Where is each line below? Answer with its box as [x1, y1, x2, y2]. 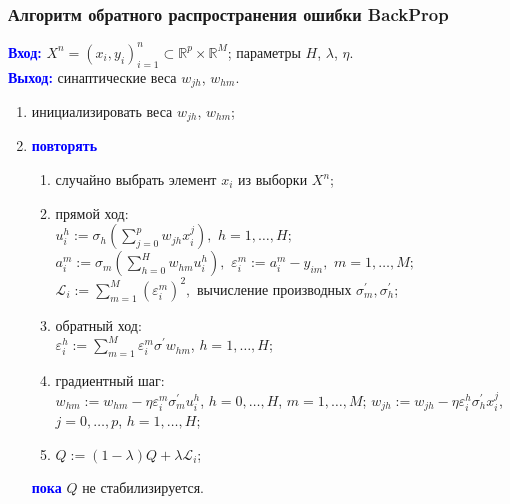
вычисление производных [196, 283, 352, 298]
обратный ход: [55, 314, 142, 335]
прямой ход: [55, 202, 129, 223]
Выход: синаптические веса [8, 66, 177, 87]
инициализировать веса [31, 100, 173, 121]
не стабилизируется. [82, 477, 205, 498]
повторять [31, 135, 98, 156]
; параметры [227, 41, 301, 62]
